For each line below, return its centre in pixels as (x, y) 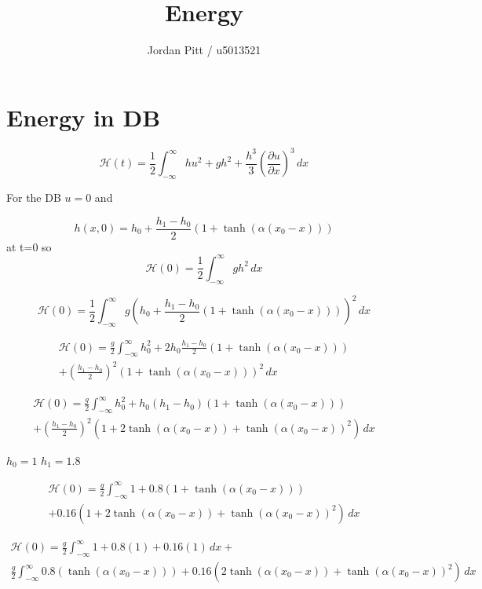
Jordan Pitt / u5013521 (204, 50)
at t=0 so (29, 246)
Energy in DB (84, 117)
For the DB (34, 197)
